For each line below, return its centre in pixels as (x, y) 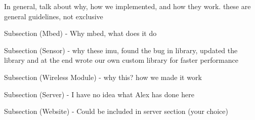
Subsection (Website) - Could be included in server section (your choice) (116, 111)
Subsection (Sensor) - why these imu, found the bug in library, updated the (121, 50)
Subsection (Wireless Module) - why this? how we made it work (103, 77)
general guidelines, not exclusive (54, 16)
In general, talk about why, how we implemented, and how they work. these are (127, 6)
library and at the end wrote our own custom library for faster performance (121, 60)
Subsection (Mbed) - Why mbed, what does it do (80, 33)
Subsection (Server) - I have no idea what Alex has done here (99, 94)
